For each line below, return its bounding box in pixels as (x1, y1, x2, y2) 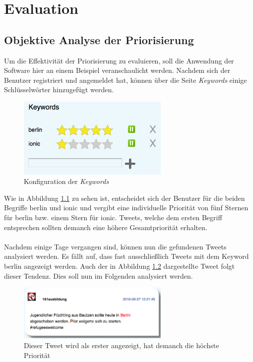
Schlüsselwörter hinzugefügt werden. (4, 84, 114, 95)
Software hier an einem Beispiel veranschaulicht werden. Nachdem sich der (4, 65, 230, 75)
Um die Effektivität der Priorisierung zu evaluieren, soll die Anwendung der (4, 55, 234, 65)
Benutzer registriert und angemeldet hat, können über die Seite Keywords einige (4, 74, 247, 85)
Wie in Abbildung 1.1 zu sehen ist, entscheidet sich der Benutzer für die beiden (4, 192, 245, 203)
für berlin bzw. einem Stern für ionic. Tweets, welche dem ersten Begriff (4, 212, 222, 223)
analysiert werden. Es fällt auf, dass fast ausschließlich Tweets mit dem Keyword (4, 251, 249, 261)
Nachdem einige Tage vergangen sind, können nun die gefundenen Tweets (4, 241, 227, 251)
